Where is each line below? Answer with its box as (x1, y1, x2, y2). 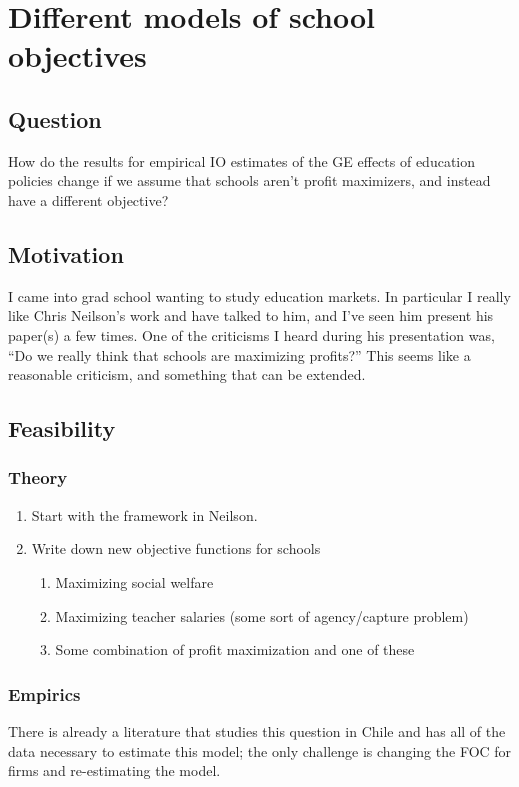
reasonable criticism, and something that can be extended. (8, 364, 366, 385)
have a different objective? (8, 189, 169, 210)
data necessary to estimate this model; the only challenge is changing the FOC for (8, 740, 512, 761)
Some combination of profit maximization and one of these (55, 639, 415, 660)
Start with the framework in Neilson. (31, 504, 258, 525)
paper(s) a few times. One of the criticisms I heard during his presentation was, (8, 324, 495, 345)
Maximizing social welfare (55, 571, 214, 592)
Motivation (8, 238, 124, 269)
